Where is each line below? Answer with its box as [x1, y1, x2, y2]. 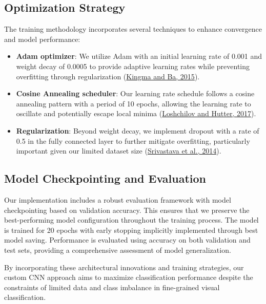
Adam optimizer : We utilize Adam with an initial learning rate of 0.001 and [16, 51, 262, 61]
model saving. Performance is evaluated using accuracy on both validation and [4, 234, 251, 245]
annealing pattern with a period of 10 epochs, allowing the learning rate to [16, 98, 251, 108]
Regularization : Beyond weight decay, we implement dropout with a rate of [16, 125, 259, 136]
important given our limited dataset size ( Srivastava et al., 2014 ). [16, 145, 221, 156]
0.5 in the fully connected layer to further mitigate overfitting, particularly [16, 135, 250, 146]
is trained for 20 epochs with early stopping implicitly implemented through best [4, 224, 258, 235]
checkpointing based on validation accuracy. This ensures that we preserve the [4, 204, 250, 215]
